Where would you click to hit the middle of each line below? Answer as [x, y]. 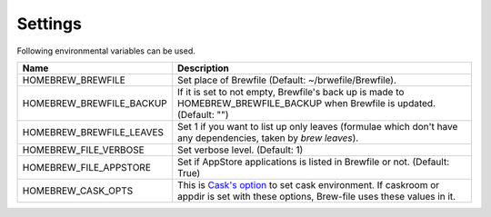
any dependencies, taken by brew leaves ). [268, 138]
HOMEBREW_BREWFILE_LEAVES [93, 132]
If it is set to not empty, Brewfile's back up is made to [291, 92]
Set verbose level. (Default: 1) [240, 150]
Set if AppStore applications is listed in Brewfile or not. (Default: [314, 162]
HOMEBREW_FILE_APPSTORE [87, 167]
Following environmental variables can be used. [106, 51]
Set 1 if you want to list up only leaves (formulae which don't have [318, 126]
